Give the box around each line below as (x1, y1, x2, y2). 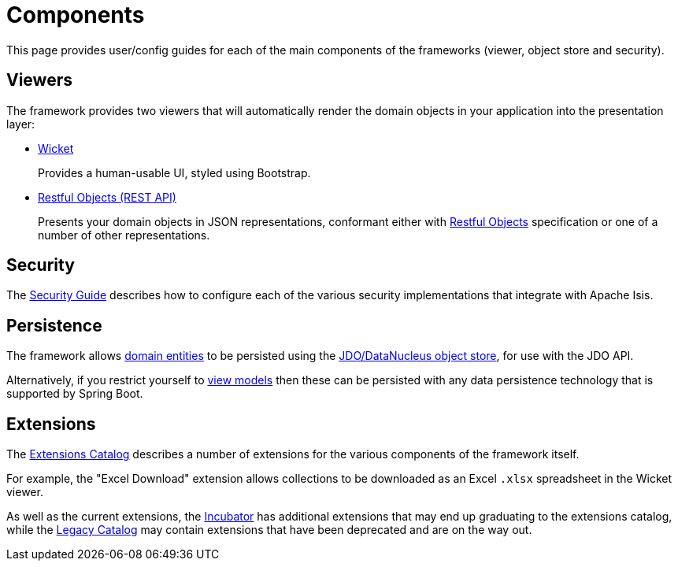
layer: (6, 117, 35, 131)
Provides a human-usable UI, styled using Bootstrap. (38, 165, 311, 180)
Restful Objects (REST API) (38, 190, 176, 204)
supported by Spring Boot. (6, 387, 143, 401)
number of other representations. (38, 228, 210, 242)
